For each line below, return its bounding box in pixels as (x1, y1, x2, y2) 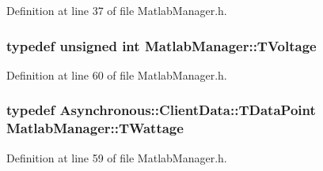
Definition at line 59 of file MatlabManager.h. (6, 149, 227, 165)
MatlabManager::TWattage (6, 118, 184, 138)
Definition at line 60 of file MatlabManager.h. (6, 66, 227, 83)
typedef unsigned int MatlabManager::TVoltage (6, 35, 317, 55)
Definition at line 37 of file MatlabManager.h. (6, 2, 227, 18)
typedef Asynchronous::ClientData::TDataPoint (6, 100, 316, 120)
